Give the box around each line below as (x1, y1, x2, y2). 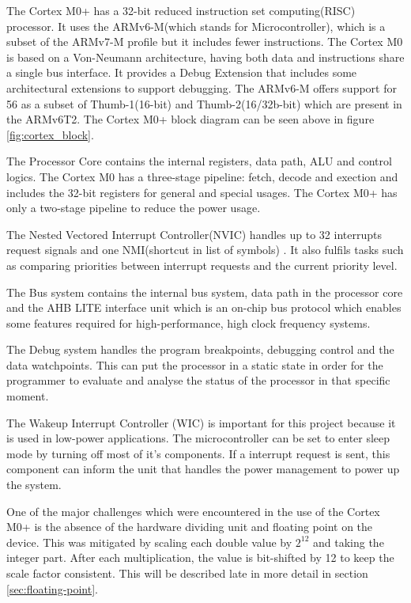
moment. (6, 388, 49, 404)
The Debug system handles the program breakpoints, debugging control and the (6, 341, 394, 358)
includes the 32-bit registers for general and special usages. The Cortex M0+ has (6, 184, 398, 200)
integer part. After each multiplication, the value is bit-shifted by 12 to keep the (6, 549, 394, 566)
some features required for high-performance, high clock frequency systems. (6, 314, 371, 331)
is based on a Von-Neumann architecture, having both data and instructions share (6, 48, 405, 65)
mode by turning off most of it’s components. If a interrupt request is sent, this (6, 445, 390, 461)
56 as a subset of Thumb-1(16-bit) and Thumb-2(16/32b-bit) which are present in (6, 95, 402, 112)
